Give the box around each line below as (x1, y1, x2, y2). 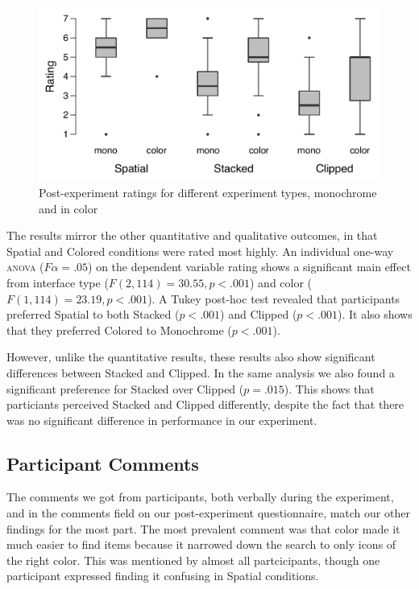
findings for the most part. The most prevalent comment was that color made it (6, 520, 400, 537)
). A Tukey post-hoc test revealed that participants (147, 290, 400, 307)
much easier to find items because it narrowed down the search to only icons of (6, 536, 396, 553)
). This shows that (284, 380, 375, 397)
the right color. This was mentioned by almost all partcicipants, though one (6, 551, 380, 568)
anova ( (6, 258, 44, 275)
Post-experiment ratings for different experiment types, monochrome (39, 183, 377, 200)
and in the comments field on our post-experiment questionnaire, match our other (6, 505, 410, 521)
